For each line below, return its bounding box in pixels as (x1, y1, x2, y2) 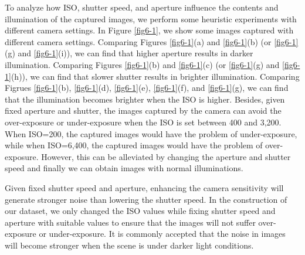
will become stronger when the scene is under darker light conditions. (5, 239, 254, 251)
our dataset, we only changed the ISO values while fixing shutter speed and (5, 205, 276, 217)
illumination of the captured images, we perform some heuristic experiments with (5, 12, 297, 25)
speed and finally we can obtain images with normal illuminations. (5, 162, 243, 174)
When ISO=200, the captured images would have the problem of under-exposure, (5, 127, 297, 140)
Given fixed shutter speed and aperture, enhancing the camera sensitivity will (5, 181, 284, 193)
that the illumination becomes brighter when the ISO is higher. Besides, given (5, 93, 285, 105)
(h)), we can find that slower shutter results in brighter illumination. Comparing (11, 70, 300, 82)
